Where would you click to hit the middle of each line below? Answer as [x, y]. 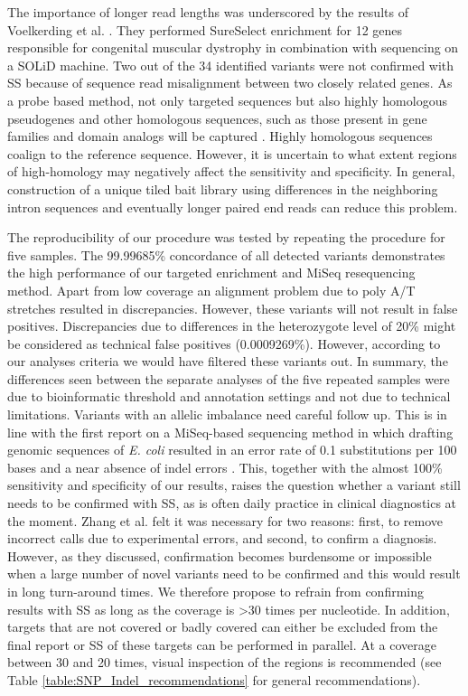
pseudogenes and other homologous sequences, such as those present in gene [217, 118]
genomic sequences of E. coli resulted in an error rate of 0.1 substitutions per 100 [232, 450]
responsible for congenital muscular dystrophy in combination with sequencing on [233, 47]
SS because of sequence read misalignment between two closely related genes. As [230, 83]
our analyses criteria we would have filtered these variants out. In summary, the [228, 361]
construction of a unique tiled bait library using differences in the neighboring [223, 188]
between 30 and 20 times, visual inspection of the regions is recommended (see [225, 662]
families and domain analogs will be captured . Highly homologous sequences [220, 136]
